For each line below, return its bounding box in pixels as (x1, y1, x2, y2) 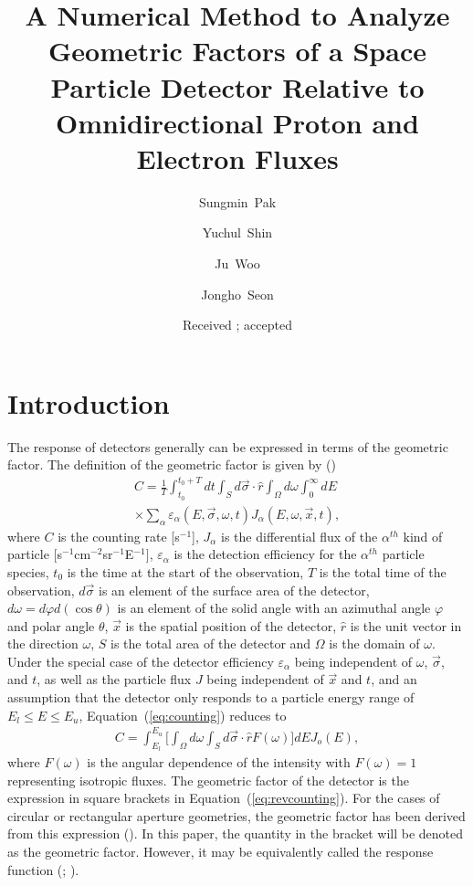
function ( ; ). (7, 860, 79, 879)
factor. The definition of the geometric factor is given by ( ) (7, 455, 336, 474)
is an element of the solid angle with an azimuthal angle (117, 598, 431, 617)
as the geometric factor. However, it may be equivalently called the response (7, 841, 434, 860)
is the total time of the (319, 562, 447, 581)
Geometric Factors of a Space (48, 32, 426, 69)
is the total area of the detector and (110, 634, 311, 653)
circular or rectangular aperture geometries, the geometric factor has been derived (7, 806, 466, 825)
